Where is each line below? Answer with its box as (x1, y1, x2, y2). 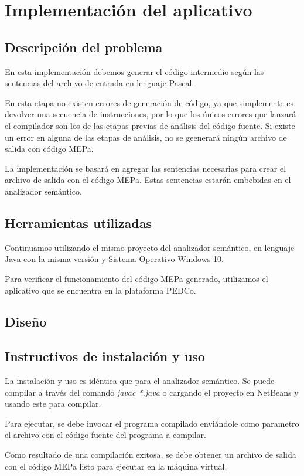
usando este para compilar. (5, 397, 101, 410)
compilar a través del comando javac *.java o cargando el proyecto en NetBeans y (5, 386, 299, 398)
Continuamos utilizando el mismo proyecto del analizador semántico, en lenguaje (5, 241, 295, 253)
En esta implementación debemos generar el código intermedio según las (5, 65, 264, 77)
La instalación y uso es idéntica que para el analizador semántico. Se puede (5, 375, 275, 387)
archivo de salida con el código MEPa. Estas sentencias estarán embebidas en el (5, 174, 291, 186)
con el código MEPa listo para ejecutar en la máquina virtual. (5, 460, 227, 472)
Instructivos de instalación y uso (5, 347, 205, 365)
